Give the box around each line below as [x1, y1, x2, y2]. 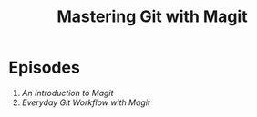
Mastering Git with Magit [57, 6, 248, 27]
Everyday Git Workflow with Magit [21, 97, 151, 108]
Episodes [8, 57, 81, 78]
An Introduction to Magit [21, 87, 114, 98]
